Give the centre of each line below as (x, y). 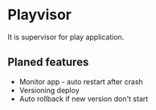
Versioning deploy (49, 90)
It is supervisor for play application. (66, 37)
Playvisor (39, 15)
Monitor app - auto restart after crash (81, 81)
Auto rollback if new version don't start (84, 99)
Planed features (48, 62)
